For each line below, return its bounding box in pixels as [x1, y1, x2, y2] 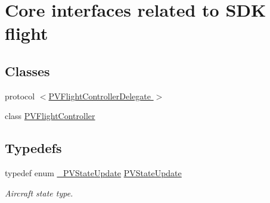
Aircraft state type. [5, 186, 73, 199]
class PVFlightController [5, 110, 95, 122]
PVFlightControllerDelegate [48, 89, 151, 102]
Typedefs [5, 139, 62, 157]
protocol [5, 89, 35, 102]
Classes [5, 61, 50, 80]
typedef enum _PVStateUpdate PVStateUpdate [5, 167, 182, 179]
